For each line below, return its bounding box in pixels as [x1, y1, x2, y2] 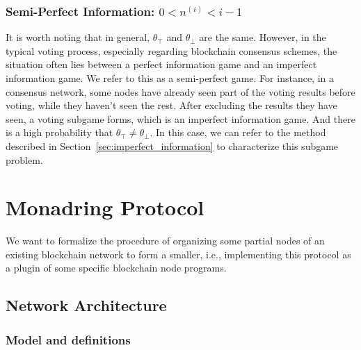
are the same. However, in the [199, 30, 326, 44]
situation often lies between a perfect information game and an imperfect [6, 57, 317, 72]
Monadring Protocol [6, 193, 204, 222]
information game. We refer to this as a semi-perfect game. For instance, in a [6, 71, 334, 85]
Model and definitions [6, 331, 131, 348]
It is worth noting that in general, [6, 30, 150, 44]
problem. [6, 152, 43, 167]
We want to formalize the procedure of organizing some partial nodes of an [6, 233, 325, 248]
